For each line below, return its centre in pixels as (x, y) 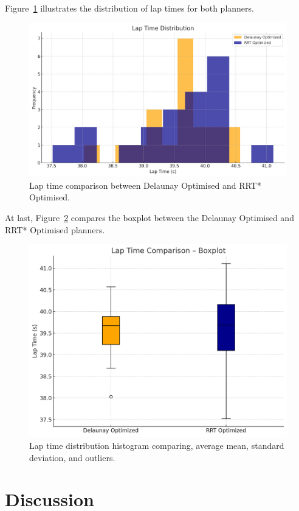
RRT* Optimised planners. (55, 229)
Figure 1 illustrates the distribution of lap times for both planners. (129, 8)
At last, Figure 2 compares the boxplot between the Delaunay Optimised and (149, 217)
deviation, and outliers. (72, 457)
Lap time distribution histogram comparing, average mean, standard (157, 446)
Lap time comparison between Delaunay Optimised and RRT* (145, 185)
